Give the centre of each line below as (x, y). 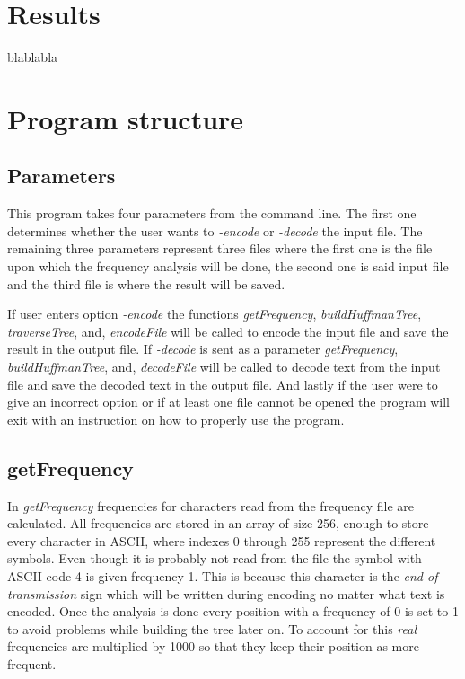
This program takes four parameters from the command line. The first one (212, 213)
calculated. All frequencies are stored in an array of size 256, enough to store (218, 523)
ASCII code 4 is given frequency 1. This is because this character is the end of (223, 576)
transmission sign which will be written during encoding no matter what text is (226, 593)
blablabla (33, 57)
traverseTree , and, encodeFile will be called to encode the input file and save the (228, 331)
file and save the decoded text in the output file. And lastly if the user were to (223, 384)
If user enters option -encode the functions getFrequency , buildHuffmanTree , (215, 314)
